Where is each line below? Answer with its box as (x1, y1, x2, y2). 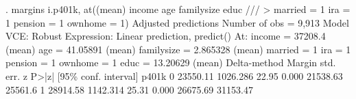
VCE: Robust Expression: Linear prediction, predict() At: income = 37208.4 (5, 29, 326, 43)
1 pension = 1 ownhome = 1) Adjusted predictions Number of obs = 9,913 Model (5, 15, 349, 29)
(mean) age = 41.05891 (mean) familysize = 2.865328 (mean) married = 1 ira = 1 (5, 42, 351, 56)
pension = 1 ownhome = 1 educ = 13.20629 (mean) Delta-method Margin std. (5, 55, 336, 70)
